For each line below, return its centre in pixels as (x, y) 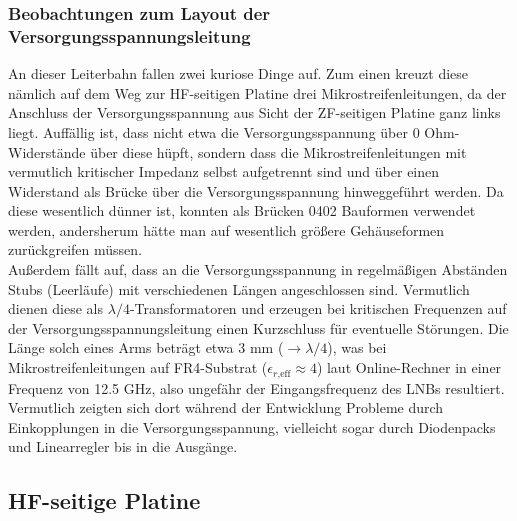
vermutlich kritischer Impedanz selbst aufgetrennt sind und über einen (224, 171)
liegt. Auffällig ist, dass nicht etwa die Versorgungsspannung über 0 (214, 131)
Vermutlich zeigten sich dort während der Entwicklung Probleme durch (226, 407)
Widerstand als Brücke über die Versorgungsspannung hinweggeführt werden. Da (256, 190)
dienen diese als (56, 308)
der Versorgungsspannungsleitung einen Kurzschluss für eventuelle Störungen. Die (258, 327)
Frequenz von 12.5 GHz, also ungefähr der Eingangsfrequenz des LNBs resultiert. (256, 387)
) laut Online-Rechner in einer (409, 367)
